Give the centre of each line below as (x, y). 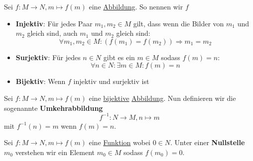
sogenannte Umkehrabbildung (54, 108)
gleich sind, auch (52, 33)
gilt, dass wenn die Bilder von (179, 23)
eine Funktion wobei (120, 142)
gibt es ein (119, 57)
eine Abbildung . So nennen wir (136, 6)
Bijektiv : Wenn (41, 81)
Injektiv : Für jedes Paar (54, 23)
